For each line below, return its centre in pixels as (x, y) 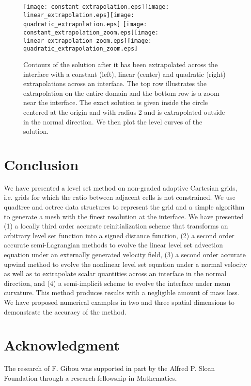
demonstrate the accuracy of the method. (65, 311)
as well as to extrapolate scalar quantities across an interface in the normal (115, 273)
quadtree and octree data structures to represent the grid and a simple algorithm (124, 207)
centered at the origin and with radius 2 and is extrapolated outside (124, 112)
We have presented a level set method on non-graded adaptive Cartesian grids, (121, 187)
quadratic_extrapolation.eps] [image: (85, 25)
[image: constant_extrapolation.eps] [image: (96, 7)
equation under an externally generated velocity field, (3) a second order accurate (125, 254)
